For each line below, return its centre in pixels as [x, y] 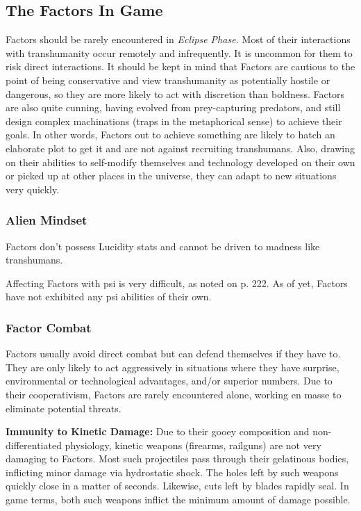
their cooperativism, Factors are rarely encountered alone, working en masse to [174, 394]
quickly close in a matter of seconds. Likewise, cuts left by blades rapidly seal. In [177, 486]
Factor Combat [49, 327]
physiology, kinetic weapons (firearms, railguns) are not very [193, 445]
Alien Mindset [47, 220]
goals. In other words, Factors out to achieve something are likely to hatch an [170, 135]
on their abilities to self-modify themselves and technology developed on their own [180, 162]
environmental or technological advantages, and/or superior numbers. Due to [169, 381]
